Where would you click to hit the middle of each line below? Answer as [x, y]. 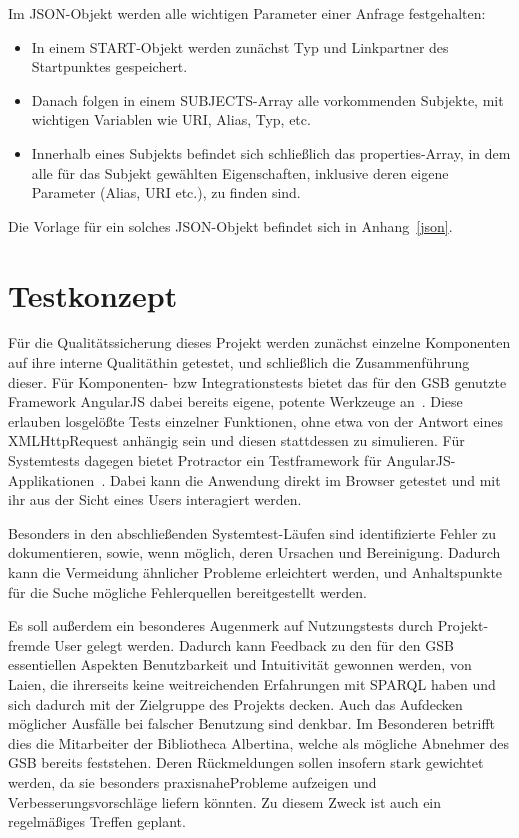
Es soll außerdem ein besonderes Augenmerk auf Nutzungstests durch [221, 625]
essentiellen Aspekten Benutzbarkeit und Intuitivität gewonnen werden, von [240, 664]
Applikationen [51, 479]
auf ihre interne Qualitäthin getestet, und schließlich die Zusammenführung [239, 362]
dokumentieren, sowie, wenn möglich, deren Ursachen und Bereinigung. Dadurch [254, 552]
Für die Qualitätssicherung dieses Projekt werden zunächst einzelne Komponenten [259, 342]
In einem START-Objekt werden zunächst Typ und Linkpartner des [240, 46]
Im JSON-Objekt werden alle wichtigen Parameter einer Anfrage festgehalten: [247, 13]
